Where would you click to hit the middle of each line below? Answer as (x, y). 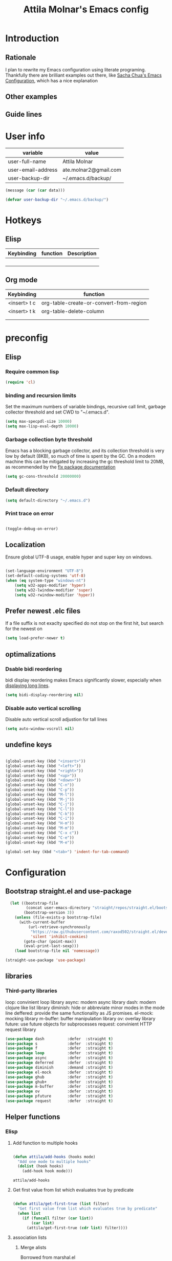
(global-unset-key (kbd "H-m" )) (40, 823)
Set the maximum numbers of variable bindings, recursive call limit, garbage (86, 407)
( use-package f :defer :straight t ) (59, 1048)
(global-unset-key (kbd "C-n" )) (40, 785)
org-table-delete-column (73, 311)
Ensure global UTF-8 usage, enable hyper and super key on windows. (79, 557)
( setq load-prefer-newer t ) (35, 638)
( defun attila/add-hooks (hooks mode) (54, 1157)
